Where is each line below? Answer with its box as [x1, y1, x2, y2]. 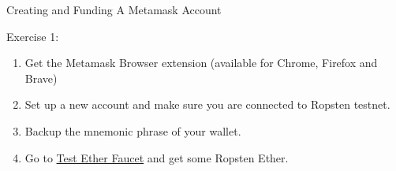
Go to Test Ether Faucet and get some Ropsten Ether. [24, 149, 289, 165]
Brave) [24, 69, 58, 86]
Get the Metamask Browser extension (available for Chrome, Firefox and [24, 54, 378, 71]
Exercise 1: [6, 28, 59, 44]
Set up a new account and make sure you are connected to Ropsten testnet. [24, 96, 390, 113]
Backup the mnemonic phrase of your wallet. [24, 122, 241, 139]
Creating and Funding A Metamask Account [6, 2, 222, 17]
